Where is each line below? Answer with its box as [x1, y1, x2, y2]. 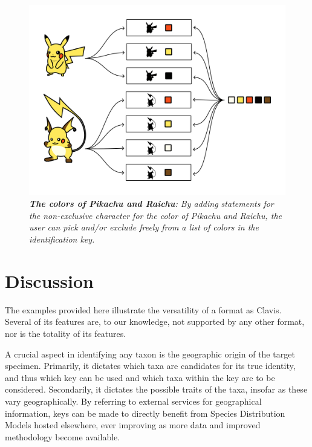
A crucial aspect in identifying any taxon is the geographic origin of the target [5, 347, 295, 360]
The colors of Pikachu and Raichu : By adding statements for [29, 197, 274, 210]
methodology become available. [5, 430, 120, 443]
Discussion [5, 268, 94, 293]
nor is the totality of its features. [5, 327, 126, 339]
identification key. [29, 233, 95, 246]
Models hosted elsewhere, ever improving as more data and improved [5, 419, 261, 431]
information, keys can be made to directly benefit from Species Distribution [5, 406, 285, 419]
